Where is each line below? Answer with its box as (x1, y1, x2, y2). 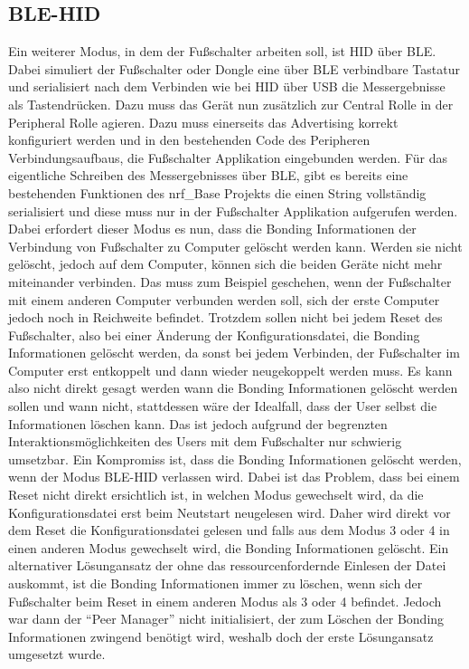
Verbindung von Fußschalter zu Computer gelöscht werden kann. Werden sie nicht (8, 236, 463, 255)
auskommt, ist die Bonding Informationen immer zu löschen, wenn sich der (8, 574, 423, 593)
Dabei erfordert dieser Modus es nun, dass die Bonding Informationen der (8, 219, 417, 238)
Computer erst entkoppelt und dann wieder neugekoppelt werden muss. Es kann (8, 360, 453, 379)
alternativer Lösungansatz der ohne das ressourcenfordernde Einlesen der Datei (8, 556, 446, 575)
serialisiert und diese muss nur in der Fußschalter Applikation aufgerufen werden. (8, 201, 458, 220)
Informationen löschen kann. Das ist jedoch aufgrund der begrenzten (8, 414, 388, 433)
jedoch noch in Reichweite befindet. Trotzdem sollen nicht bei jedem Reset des (8, 308, 443, 327)
